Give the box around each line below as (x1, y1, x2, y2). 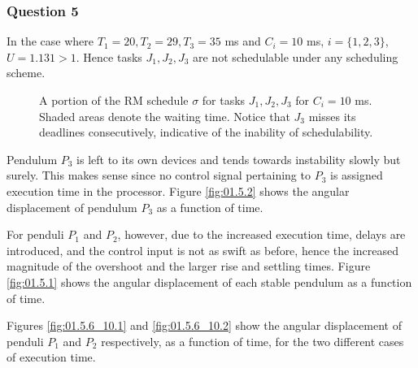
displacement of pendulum (7, 198, 137, 215)
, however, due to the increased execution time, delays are (117, 226, 406, 243)
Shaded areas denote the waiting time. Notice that (39, 107, 290, 124)
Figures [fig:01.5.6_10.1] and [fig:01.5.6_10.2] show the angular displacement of (7, 317, 402, 334)
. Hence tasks (76, 48, 142, 65)
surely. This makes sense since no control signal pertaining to (7, 167, 311, 184)
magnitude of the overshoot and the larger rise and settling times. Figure (7, 258, 371, 275)
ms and (224, 32, 261, 50)
